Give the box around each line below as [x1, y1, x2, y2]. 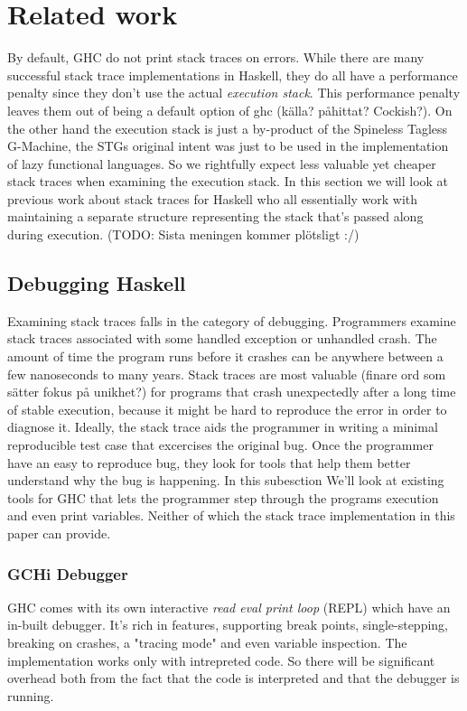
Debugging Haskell [7, 269, 186, 297]
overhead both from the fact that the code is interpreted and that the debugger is [7, 669, 460, 688]
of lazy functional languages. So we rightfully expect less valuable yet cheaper [7, 154, 436, 173]
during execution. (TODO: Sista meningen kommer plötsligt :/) [7, 225, 360, 244]
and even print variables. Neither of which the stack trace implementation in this [7, 506, 455, 525]
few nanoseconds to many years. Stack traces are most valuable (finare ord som [7, 364, 446, 383]
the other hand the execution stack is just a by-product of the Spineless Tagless [7, 118, 448, 137]
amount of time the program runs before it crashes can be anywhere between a [7, 347, 444, 366]
